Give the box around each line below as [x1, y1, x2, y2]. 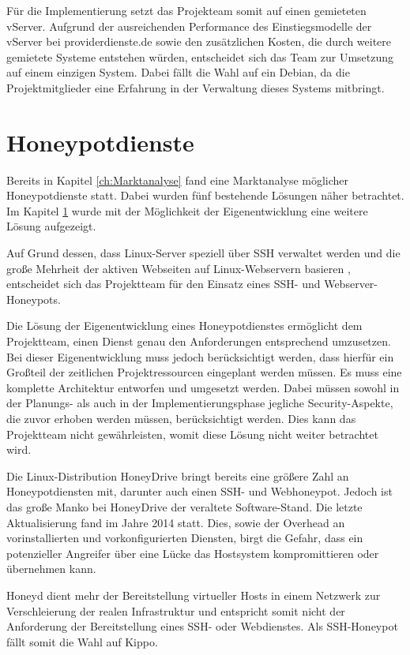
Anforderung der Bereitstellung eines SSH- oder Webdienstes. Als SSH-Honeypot [6, 618, 398, 634]
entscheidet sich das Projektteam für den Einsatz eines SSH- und [6, 275, 321, 292]
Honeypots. [6, 290, 61, 307]
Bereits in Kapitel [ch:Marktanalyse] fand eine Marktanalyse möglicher [6, 171, 349, 188]
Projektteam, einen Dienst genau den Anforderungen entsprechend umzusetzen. [6, 333, 391, 350]
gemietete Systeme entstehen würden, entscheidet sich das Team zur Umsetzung [6, 48, 394, 65]
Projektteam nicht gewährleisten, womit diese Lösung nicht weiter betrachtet [6, 425, 378, 442]
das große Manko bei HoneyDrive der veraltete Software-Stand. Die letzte [6, 498, 363, 515]
